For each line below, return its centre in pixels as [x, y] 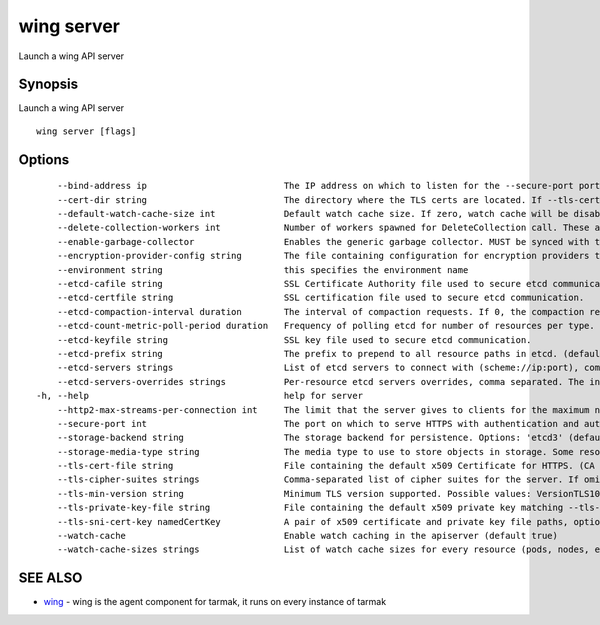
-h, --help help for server [200, 396]
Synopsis [48, 84]
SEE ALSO [50, 578]
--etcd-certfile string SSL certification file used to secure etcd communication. [320, 298]
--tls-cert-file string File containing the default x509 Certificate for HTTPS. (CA [325, 466]
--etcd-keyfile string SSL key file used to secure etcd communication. [294, 339]
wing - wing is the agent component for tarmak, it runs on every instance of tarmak [215, 602]
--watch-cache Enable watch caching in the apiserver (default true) [307, 536]
